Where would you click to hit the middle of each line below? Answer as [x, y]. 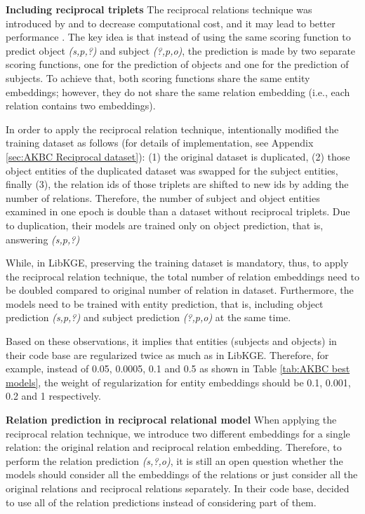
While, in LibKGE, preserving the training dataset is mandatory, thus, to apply [177, 263]
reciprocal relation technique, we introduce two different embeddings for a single [178, 433]
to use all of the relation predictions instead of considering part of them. [161, 502]
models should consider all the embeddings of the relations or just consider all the [182, 474]
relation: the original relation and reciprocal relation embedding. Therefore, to [174, 447]
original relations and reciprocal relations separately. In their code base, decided [178, 488]
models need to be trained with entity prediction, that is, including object [165, 303]
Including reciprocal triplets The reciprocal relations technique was [159, 9]
